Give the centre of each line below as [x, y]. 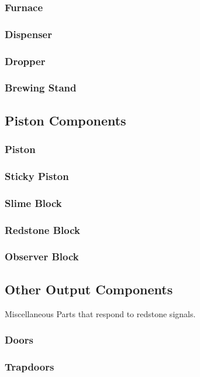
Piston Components [65, 120]
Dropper [25, 61]
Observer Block [42, 257]
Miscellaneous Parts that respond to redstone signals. [100, 313]
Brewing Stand [41, 88]
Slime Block [33, 203]
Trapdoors [30, 366]
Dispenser [28, 34]
